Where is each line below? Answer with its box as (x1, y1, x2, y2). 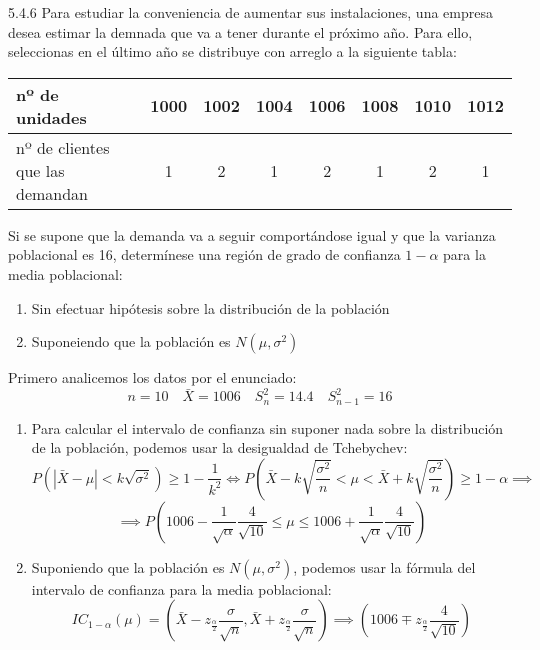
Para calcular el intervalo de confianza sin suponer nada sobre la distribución (31, 417, 504, 438)
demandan (16, 181, 89, 205)
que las (16, 158, 65, 182)
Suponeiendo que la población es (31, 331, 231, 352)
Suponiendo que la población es (31, 556, 225, 577)
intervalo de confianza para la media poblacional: (31, 578, 332, 599)
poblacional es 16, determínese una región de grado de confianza (8, 244, 401, 265)
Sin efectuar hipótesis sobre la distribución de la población (31, 297, 390, 318)
